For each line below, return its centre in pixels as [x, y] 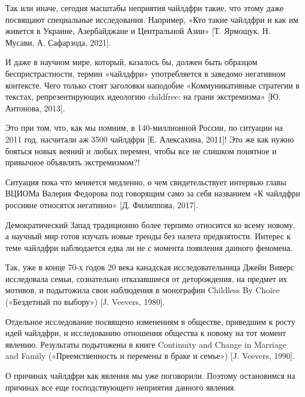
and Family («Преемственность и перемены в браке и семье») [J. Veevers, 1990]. [150, 356]
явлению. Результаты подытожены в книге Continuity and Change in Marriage [146, 344]
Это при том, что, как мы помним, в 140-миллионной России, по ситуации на [144, 128]
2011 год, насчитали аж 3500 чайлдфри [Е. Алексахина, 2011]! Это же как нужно [150, 139]
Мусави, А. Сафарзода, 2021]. [58, 42]
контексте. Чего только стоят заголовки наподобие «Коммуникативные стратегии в [152, 85]
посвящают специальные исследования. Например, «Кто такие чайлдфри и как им [152, 19]
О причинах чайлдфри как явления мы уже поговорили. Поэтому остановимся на [150, 376]
